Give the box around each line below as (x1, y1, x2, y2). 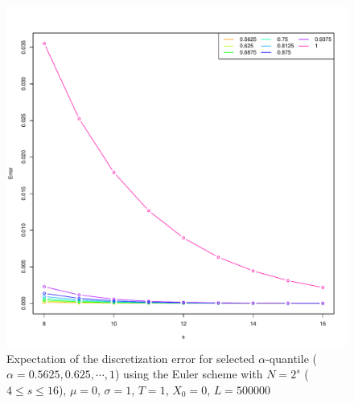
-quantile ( (265, 349, 317, 366)
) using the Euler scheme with (115, 365, 263, 382)
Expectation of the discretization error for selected (6, 349, 255, 366)
